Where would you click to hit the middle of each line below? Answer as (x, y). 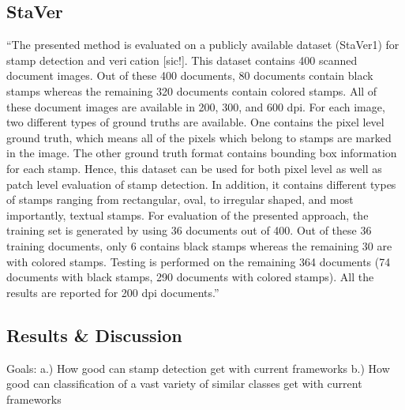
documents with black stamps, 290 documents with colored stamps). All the (190, 277)
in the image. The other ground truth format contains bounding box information (202, 153)
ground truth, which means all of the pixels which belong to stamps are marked (199, 137)
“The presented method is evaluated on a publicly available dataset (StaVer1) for (203, 45)
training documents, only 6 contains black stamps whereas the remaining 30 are (199, 245)
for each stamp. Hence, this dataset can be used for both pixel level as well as (194, 168)
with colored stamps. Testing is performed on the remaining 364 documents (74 (199, 261)
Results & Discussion (94, 335)
